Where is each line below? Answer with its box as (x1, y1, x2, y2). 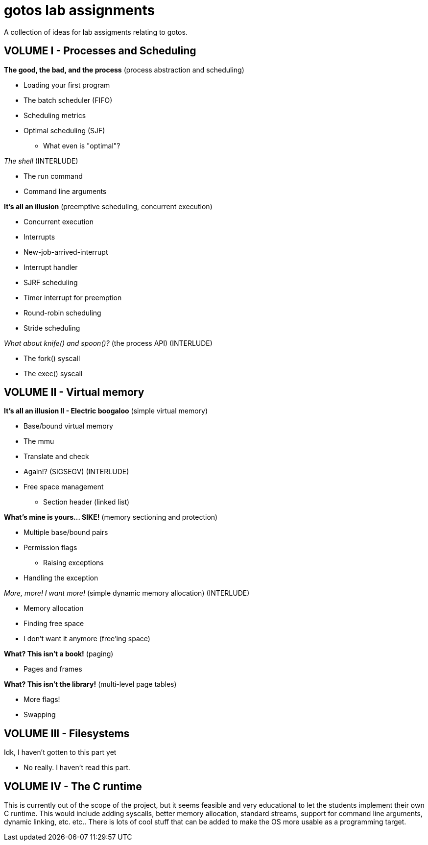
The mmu (24, 437, 54, 446)
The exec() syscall (24, 369, 83, 378)
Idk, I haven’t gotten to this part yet (4, 748, 117, 757)
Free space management (24, 483, 104, 491)
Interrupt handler (24, 263, 78, 271)
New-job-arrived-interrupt (24, 247, 108, 256)
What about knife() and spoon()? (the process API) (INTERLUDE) (4, 338, 213, 347)
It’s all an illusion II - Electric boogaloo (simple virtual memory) (4, 407, 208, 415)
